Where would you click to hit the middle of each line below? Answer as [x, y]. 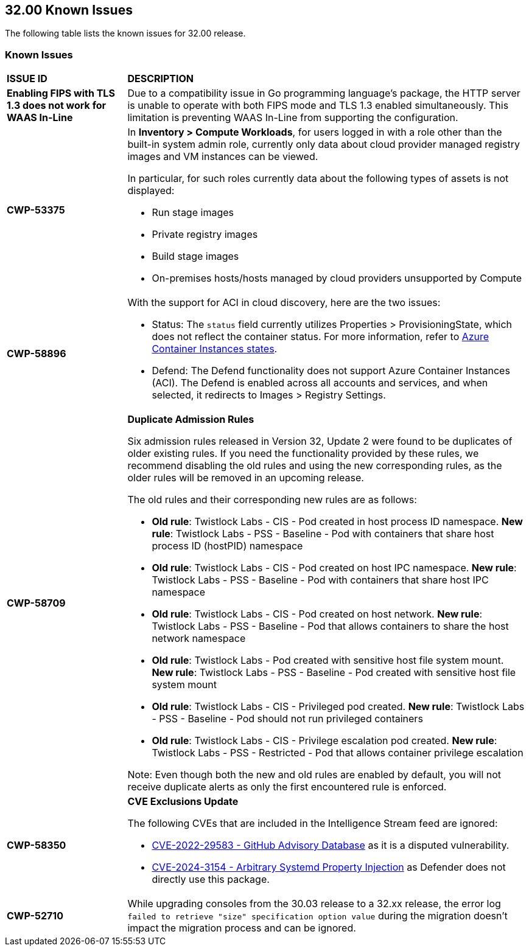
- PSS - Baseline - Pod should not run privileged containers [287, 719]
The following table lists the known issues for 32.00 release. [125, 33]
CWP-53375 [36, 210]
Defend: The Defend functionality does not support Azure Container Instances [331, 371]
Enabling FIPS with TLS [61, 93]
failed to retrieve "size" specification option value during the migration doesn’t [317, 916]
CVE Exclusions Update [183, 802]
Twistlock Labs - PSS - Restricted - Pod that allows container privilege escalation [338, 753]
